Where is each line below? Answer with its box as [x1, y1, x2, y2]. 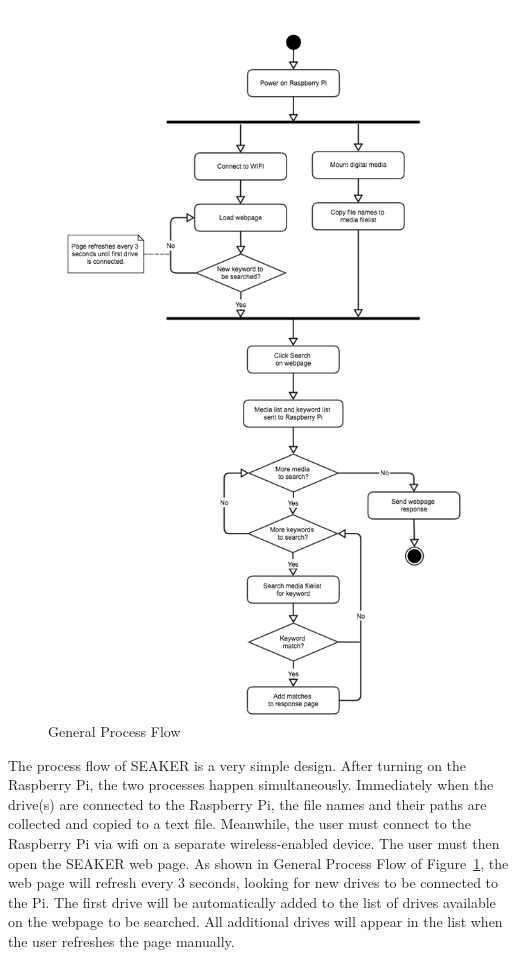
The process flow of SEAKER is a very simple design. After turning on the [8, 754, 467, 775]
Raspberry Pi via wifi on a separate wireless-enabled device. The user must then [8, 833, 500, 854]
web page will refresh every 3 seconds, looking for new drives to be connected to [8, 872, 499, 893]
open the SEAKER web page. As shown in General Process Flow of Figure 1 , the [8, 852, 509, 873]
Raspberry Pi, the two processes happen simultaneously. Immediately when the [8, 774, 494, 795]
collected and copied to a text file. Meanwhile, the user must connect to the [8, 813, 471, 834]
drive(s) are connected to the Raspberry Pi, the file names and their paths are [8, 793, 487, 814]
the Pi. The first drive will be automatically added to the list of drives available [8, 891, 496, 912]
